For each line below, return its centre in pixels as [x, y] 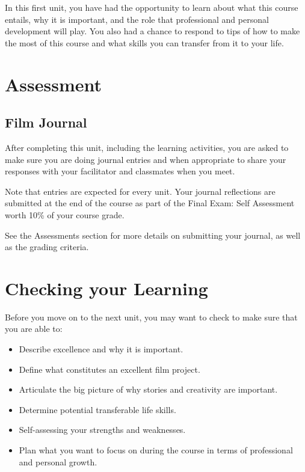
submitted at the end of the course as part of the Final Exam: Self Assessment [150, 203]
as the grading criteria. [47, 247]
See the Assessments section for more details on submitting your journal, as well [153, 235]
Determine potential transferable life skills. [97, 409]
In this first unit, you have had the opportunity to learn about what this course [152, 7]
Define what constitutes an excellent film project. [109, 369]
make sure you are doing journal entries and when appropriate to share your [146, 159]
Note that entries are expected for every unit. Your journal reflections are [140, 191]
